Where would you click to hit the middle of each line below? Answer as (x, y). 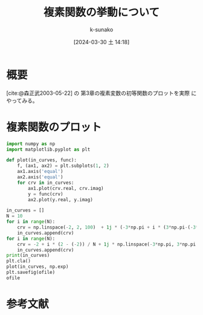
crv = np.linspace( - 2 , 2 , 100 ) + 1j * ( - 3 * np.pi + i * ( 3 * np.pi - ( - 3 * (108, 227)
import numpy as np (31, 144)
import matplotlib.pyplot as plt (48, 149)
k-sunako (101, 29)
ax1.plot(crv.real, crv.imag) (66, 188)
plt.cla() (19, 261)
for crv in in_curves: (46, 183)
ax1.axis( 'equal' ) (40, 172)
